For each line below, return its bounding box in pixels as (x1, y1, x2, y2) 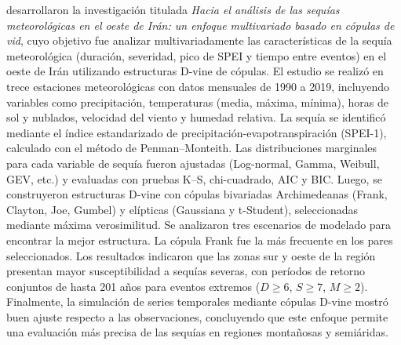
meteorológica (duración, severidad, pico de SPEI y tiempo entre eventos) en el (6, 47, 387, 64)
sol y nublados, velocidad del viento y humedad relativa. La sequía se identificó (6, 109, 386, 125)
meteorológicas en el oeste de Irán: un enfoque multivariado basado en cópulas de (6, 16, 395, 33)
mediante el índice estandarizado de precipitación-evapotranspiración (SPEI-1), (6, 124, 387, 140)
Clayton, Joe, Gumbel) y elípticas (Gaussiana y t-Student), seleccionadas (6, 201, 358, 217)
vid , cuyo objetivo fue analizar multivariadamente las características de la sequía (6, 32, 392, 49)
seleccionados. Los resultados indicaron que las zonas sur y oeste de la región (6, 247, 376, 263)
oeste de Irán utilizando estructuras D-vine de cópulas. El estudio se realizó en (6, 63, 384, 79)
